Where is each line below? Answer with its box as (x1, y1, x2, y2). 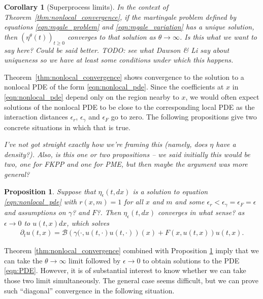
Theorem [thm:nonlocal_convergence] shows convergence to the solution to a (4, 71, 244, 82)
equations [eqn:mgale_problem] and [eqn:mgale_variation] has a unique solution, (4, 21, 254, 32)
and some (175, 196, 205, 207)
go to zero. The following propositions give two (111, 111, 257, 122)
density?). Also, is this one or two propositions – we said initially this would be (4, 148, 250, 159)
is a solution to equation (133, 186, 208, 196)
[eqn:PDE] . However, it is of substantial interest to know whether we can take (4, 265, 246, 276)
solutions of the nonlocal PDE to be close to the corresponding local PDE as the (4, 101, 255, 112)
